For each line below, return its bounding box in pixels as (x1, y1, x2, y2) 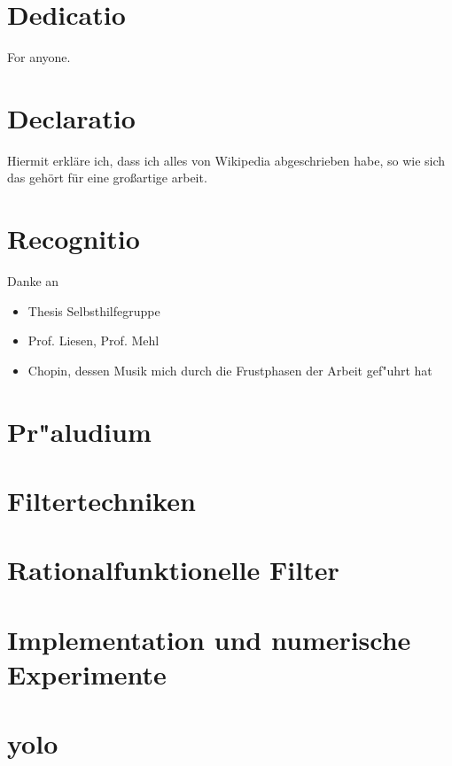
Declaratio (7, 99, 136, 135)
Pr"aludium (7, 413, 152, 449)
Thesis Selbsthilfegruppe (27, 301, 160, 320)
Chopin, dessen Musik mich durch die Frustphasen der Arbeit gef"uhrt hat (27, 360, 433, 379)
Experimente (7, 656, 167, 692)
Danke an (7, 272, 59, 290)
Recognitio (7, 221, 140, 257)
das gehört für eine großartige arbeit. (7, 168, 207, 187)
